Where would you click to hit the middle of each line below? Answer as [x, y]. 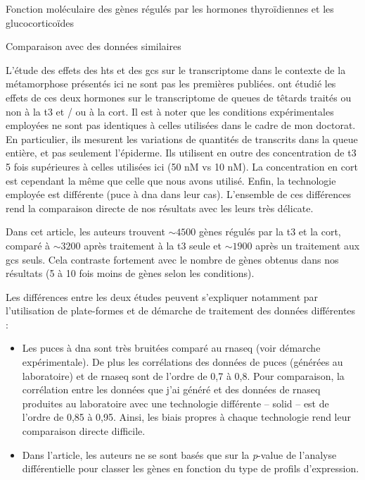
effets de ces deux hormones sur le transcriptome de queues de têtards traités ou [179, 97]
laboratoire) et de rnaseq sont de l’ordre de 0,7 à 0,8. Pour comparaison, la [183, 375]
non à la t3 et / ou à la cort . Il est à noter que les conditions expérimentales [170, 111]
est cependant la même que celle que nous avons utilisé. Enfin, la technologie [171, 180]
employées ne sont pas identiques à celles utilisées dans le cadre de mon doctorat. [181, 125]
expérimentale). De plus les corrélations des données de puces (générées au [182, 362]
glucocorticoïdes [40, 22]
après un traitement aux [308, 245]
